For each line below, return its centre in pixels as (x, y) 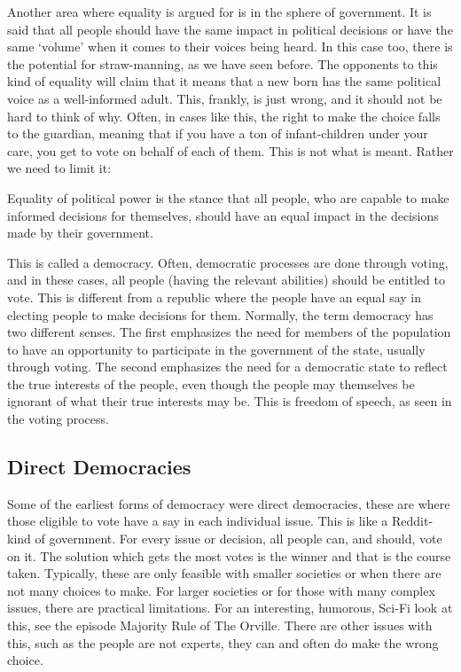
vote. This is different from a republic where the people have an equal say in (215, 297)
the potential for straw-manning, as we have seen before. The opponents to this (223, 63)
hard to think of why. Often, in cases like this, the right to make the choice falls (224, 116)
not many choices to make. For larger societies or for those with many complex (221, 590)
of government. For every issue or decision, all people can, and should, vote (238, 539)
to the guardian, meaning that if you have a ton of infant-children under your (218, 133)
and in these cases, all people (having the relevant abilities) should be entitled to (226, 280)
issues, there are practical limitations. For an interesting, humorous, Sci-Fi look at (230, 608)
